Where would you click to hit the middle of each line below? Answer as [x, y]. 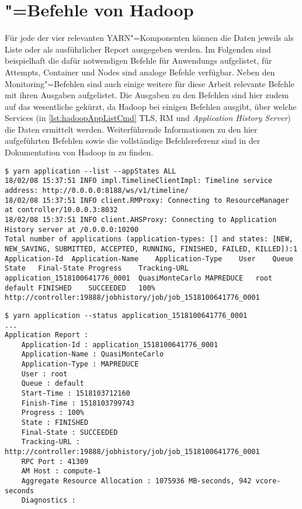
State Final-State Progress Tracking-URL [97, 269]
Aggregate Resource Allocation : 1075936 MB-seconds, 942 [136, 481]
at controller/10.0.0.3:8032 [61, 210]
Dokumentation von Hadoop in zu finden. [79, 152]
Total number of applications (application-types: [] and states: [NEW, [149, 239]
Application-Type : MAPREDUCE [80, 364]
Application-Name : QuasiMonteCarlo [93, 354]
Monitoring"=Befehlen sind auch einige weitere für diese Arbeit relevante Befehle [150, 83]
